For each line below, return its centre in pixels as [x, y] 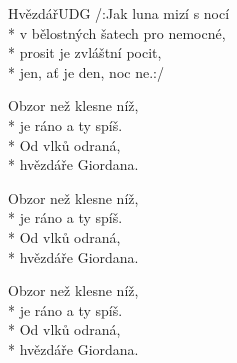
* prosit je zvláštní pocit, [85, 52]
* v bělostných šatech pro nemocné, [117, 32]
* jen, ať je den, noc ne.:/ [86, 71]
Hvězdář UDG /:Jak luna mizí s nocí [119, 13]
